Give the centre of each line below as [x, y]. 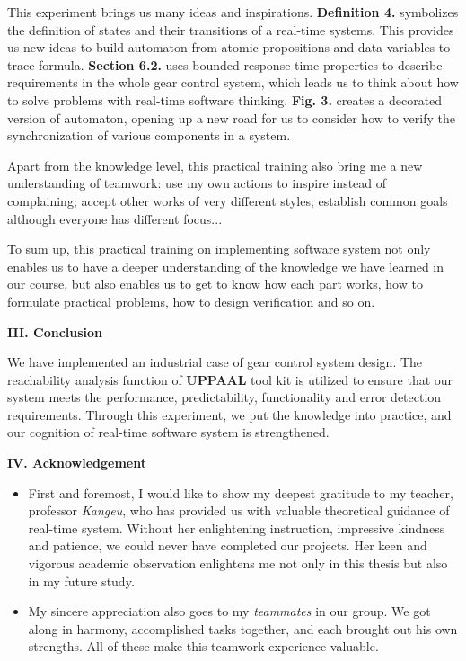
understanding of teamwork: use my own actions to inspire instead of [197, 183]
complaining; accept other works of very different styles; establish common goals [228, 200]
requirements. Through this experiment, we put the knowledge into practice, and [229, 414]
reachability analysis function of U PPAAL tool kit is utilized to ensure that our [230, 379]
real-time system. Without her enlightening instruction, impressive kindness [237, 527]
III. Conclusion [55, 331]
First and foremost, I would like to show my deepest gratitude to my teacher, [241, 492]
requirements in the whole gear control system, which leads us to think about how [233, 82]
